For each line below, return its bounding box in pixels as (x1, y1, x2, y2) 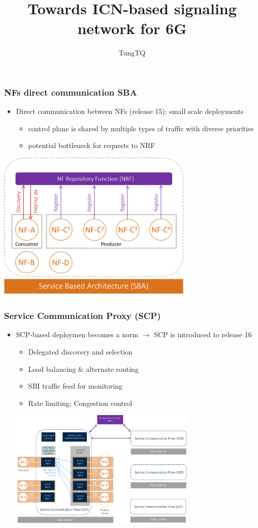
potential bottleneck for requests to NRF (28, 140, 155, 151)
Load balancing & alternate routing (28, 363, 139, 374)
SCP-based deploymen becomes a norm (16, 329, 139, 340)
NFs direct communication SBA (4, 85, 137, 98)
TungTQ (118, 47, 146, 58)
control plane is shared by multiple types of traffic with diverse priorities (28, 123, 254, 133)
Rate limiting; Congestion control (28, 397, 133, 408)
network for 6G (77, 18, 187, 39)
